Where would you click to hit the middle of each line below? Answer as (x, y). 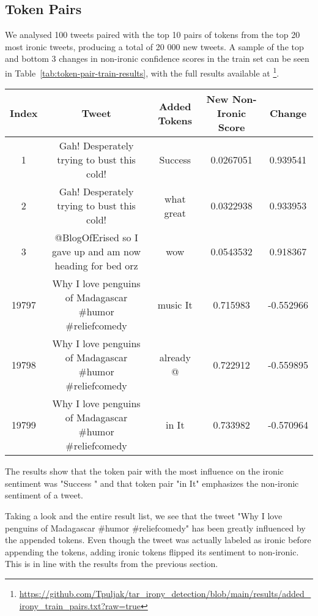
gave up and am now (96, 252)
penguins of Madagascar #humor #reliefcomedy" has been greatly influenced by (155, 528)
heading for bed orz (96, 266)
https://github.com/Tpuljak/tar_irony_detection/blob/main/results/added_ (165, 593)
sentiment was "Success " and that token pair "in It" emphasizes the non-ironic (152, 483)
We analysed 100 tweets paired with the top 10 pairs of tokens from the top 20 (153, 35)
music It (175, 304)
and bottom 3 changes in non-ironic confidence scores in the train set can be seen (157, 58)
